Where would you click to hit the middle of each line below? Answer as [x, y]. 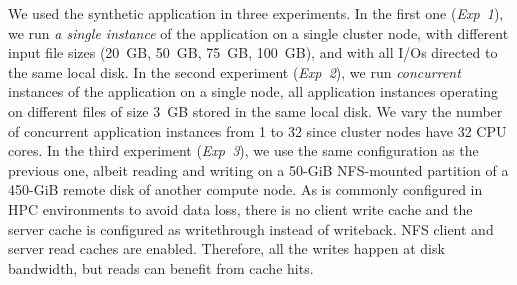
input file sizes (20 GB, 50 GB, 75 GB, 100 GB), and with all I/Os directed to [253, 52]
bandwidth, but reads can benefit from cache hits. [161, 267]
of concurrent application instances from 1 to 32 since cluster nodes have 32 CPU [257, 130]
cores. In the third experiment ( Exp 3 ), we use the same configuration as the [243, 150]
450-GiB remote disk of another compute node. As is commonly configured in [245, 189]
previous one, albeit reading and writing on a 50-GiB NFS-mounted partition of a [258, 169]
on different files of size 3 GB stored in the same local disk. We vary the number [255, 110]
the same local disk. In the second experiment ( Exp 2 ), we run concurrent [234, 71]
